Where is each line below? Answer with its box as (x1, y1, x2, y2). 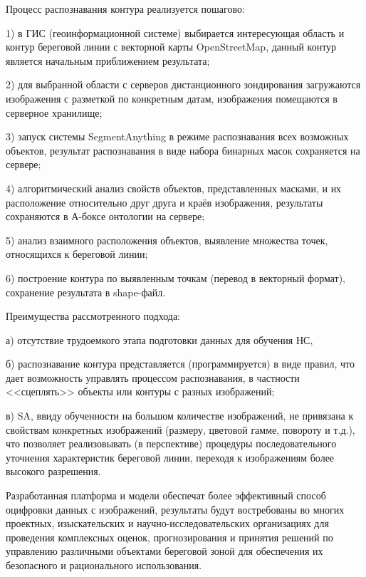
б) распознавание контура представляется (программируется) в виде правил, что (6, 356, 355, 371)
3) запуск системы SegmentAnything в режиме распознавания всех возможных (6, 129, 349, 144)
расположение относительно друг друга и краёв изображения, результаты (6, 194, 323, 209)
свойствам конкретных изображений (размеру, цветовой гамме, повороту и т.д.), (6, 422, 355, 437)
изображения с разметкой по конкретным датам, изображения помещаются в (6, 90, 338, 105)
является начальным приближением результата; (6, 53, 210, 68)
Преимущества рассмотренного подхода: (6, 308, 181, 323)
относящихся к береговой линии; (6, 246, 148, 261)
